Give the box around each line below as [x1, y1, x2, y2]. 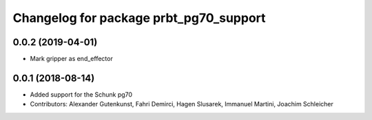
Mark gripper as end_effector [30, 55, 113, 63]
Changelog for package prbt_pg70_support [12, 10, 266, 25]
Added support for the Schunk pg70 [30, 90, 133, 99]
